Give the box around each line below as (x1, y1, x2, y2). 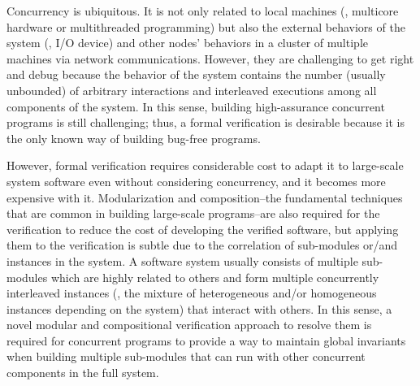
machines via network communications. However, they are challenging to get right (6, 50, 414, 67)
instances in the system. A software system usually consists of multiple (6, 252, 358, 269)
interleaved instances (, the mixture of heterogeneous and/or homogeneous (6, 284, 377, 301)
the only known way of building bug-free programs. (6, 129, 261, 146)
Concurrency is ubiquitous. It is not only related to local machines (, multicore (6, 2, 399, 19)
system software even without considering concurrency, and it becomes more (6, 172, 386, 189)
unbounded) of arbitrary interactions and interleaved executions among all (6, 81, 377, 98)
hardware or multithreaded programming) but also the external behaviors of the (6, 18, 405, 35)
